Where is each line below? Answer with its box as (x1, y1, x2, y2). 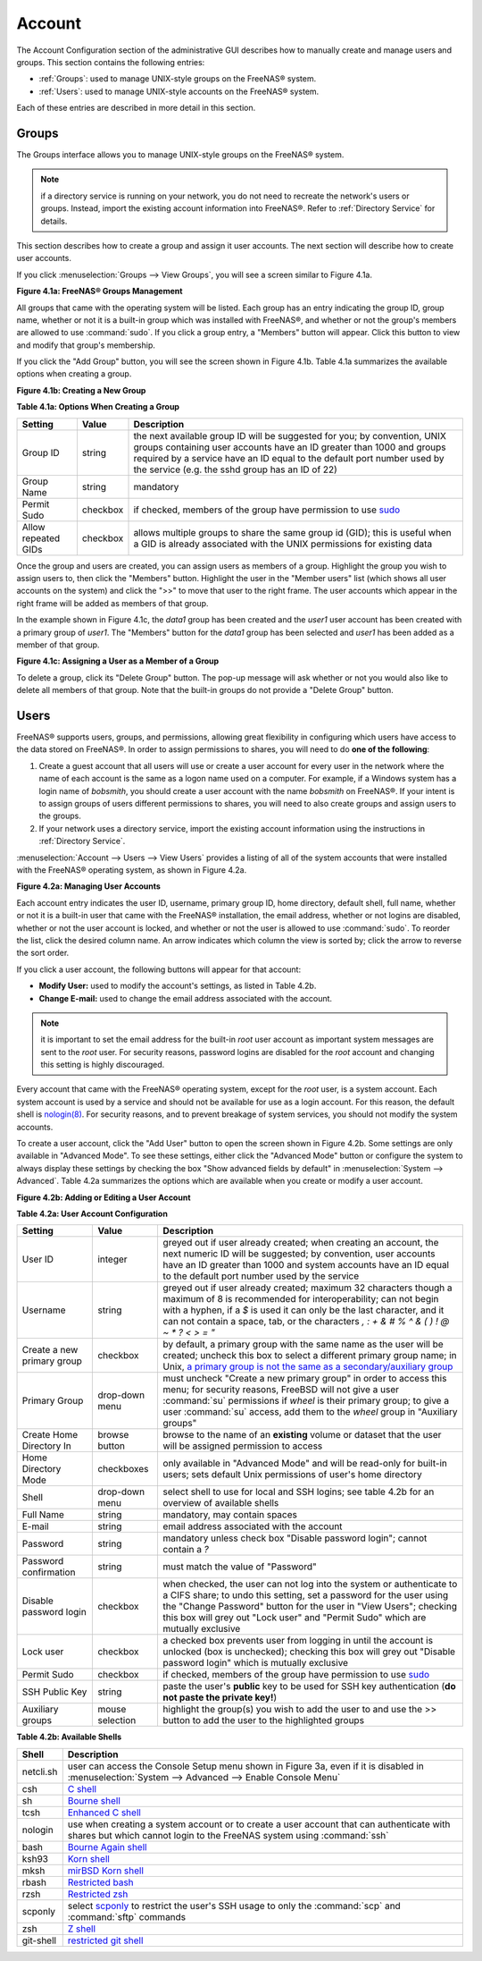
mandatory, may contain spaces (162, 1509, 298, 1521)
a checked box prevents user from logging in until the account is (162, 1635, 433, 1647)
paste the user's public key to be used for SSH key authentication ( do (162, 1680, 456, 1693)
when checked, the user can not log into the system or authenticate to (162, 1578, 458, 1591)
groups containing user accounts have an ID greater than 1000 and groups (133, 441, 446, 453)
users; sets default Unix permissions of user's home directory (162, 1468, 423, 1481)
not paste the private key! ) (162, 1691, 277, 1703)
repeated (21, 532, 61, 545)
